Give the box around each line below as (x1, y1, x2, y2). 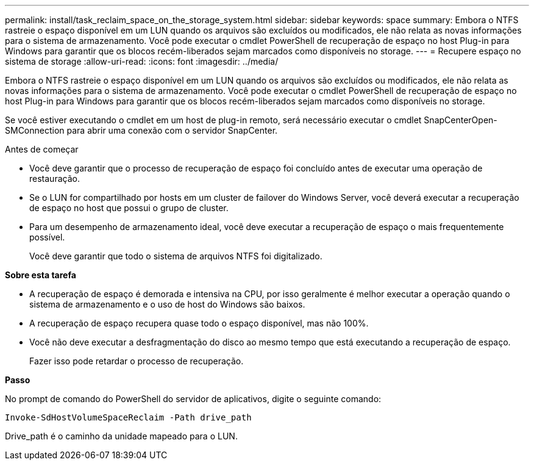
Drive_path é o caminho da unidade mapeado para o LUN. (5, 431, 238, 441)
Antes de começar (5, 144, 79, 154)
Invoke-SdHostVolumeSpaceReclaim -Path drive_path (5, 413, 252, 422)
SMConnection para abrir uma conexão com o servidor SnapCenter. (5, 125, 278, 135)
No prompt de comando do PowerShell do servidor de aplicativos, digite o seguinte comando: (5, 394, 382, 404)
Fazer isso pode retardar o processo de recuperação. (29, 356, 244, 366)
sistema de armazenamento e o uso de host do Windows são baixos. (29, 299, 305, 309)
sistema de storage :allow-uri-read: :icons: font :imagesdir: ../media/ (5, 56, 279, 67)
